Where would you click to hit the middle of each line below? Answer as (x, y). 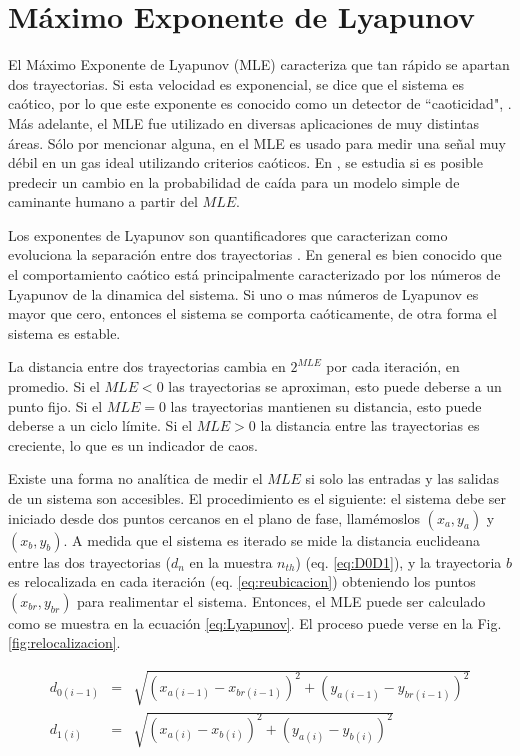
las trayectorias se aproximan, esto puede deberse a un (335, 386)
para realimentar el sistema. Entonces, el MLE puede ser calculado (281, 600)
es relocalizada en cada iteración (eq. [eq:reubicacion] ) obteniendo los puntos (242, 581)
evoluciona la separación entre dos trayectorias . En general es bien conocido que (255, 254)
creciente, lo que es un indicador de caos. (133, 444)
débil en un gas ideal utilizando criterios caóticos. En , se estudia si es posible (245, 162)
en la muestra (231, 561)
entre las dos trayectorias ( (89, 561)
